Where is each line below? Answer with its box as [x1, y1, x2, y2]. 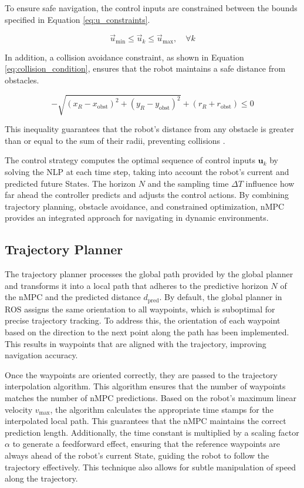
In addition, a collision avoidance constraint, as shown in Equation [5, 51, 244, 63]
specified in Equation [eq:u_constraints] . [5, 13, 150, 25]
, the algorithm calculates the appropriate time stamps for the [50, 403, 273, 415]
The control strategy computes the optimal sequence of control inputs [5, 154, 256, 166]
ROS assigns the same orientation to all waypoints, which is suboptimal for [5, 302, 275, 315]
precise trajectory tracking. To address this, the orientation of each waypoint [5, 314, 281, 327]
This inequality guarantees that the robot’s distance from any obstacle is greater [5, 123, 294, 135]
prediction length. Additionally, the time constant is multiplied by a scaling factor [5, 426, 299, 438]
